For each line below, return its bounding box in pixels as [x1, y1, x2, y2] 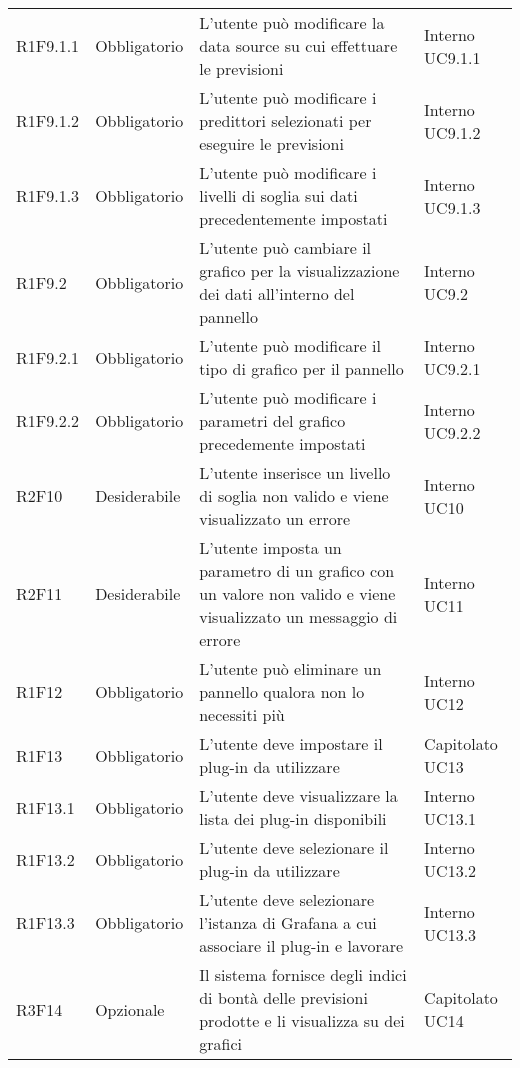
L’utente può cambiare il [199, 236, 372, 259]
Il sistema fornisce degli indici [199, 963, 407, 986]
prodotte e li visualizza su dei [199, 1009, 405, 1032]
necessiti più [199, 703, 285, 726]
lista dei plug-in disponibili [199, 807, 387, 830]
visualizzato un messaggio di [199, 605, 398, 628]
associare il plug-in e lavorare [199, 934, 404, 957]
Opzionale [95, 997, 165, 1021]
